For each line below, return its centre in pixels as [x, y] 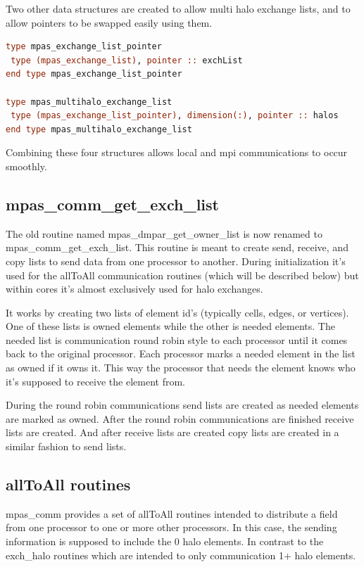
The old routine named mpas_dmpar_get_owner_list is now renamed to [164, 233]
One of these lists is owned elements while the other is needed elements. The [170, 326]
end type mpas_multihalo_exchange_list [99, 129]
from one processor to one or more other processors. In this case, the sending [171, 527]
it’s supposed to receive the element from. [95, 381]
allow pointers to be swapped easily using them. [109, 22]
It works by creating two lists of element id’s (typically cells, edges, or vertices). [177, 312]
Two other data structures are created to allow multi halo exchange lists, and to [178, 8]
